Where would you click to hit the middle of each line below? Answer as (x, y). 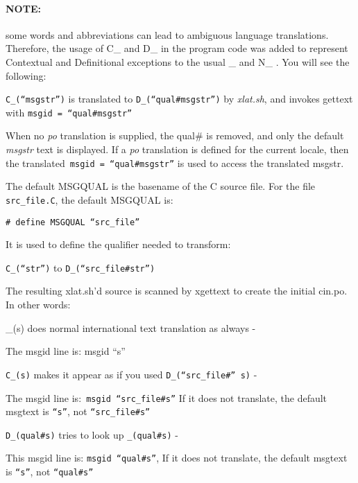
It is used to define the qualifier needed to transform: (118, 244)
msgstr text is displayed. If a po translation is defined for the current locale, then (177, 149)
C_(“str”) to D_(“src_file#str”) (80, 267)
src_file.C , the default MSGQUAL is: (89, 199)
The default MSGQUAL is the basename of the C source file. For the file (161, 186)
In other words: (38, 305)
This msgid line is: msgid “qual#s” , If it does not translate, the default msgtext (177, 458)
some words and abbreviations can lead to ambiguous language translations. (167, 34)
